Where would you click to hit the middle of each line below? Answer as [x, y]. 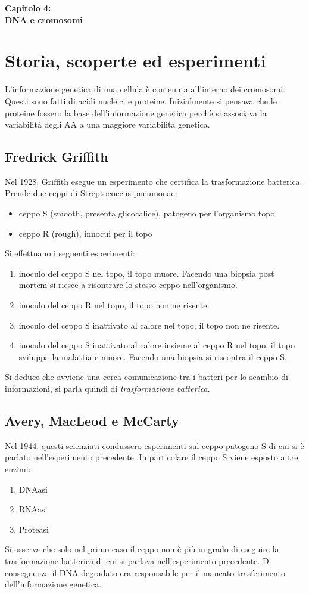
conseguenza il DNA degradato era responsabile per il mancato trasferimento [145, 572]
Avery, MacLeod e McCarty [92, 420]
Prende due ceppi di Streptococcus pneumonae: [91, 193]
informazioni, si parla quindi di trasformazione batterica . [107, 389]
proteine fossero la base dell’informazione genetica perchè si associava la [136, 112]
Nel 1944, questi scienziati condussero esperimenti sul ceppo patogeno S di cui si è [154, 445]
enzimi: [18, 469]
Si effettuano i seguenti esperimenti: [70, 253]
